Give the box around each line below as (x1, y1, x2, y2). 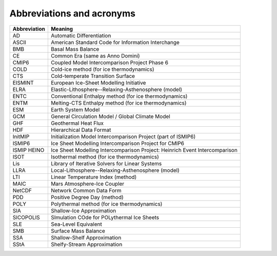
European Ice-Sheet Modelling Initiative (50, 79, 146, 86)
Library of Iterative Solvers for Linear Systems (50, 160, 162, 167)
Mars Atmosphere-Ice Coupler (50, 180, 125, 187)
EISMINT (12, 79, 34, 86)
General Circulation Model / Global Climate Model (50, 113, 170, 120)
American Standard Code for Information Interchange (50, 38, 180, 46)
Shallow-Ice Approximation (50, 207, 116, 214)
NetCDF (12, 187, 32, 194)
